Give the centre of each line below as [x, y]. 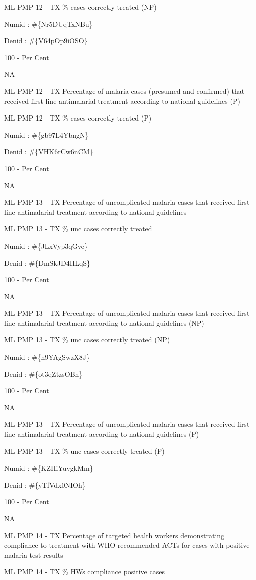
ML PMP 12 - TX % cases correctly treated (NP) [80, 7]
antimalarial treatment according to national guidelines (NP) [111, 323]
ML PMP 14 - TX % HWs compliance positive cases [84, 572]
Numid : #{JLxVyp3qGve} [46, 245]
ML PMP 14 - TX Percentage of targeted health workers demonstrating [114, 535]
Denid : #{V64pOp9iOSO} [46, 40]
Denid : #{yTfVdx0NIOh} [45, 484]
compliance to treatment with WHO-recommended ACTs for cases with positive [127, 545]
